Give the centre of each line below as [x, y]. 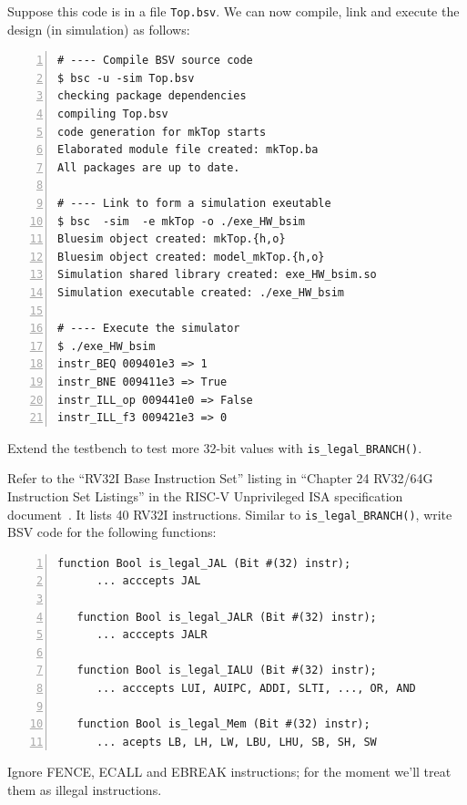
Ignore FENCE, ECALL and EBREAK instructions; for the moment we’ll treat [229, 772]
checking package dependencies [152, 96]
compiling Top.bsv [113, 114]
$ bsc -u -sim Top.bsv [126, 78]
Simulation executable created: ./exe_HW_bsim [201, 292]
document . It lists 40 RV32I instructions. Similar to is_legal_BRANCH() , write [230, 514]
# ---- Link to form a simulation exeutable [194, 203]
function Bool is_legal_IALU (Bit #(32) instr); [227, 671]
